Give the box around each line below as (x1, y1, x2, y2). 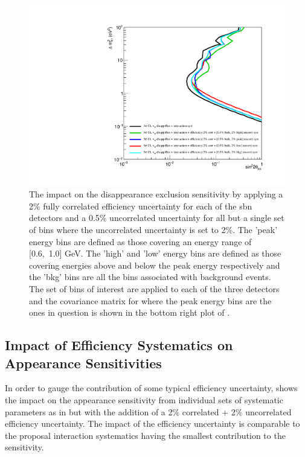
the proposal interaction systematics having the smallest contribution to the (5, 429, 286, 441)
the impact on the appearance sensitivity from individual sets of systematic (5, 393, 283, 406)
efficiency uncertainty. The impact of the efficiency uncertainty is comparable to (5, 417, 300, 430)
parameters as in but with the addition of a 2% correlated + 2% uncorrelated (5, 405, 292, 418)
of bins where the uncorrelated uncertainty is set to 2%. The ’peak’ (29, 223, 278, 236)
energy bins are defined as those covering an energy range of (29, 235, 252, 248)
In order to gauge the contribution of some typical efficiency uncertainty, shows (5, 382, 298, 394)
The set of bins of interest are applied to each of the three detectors (29, 283, 280, 295)
